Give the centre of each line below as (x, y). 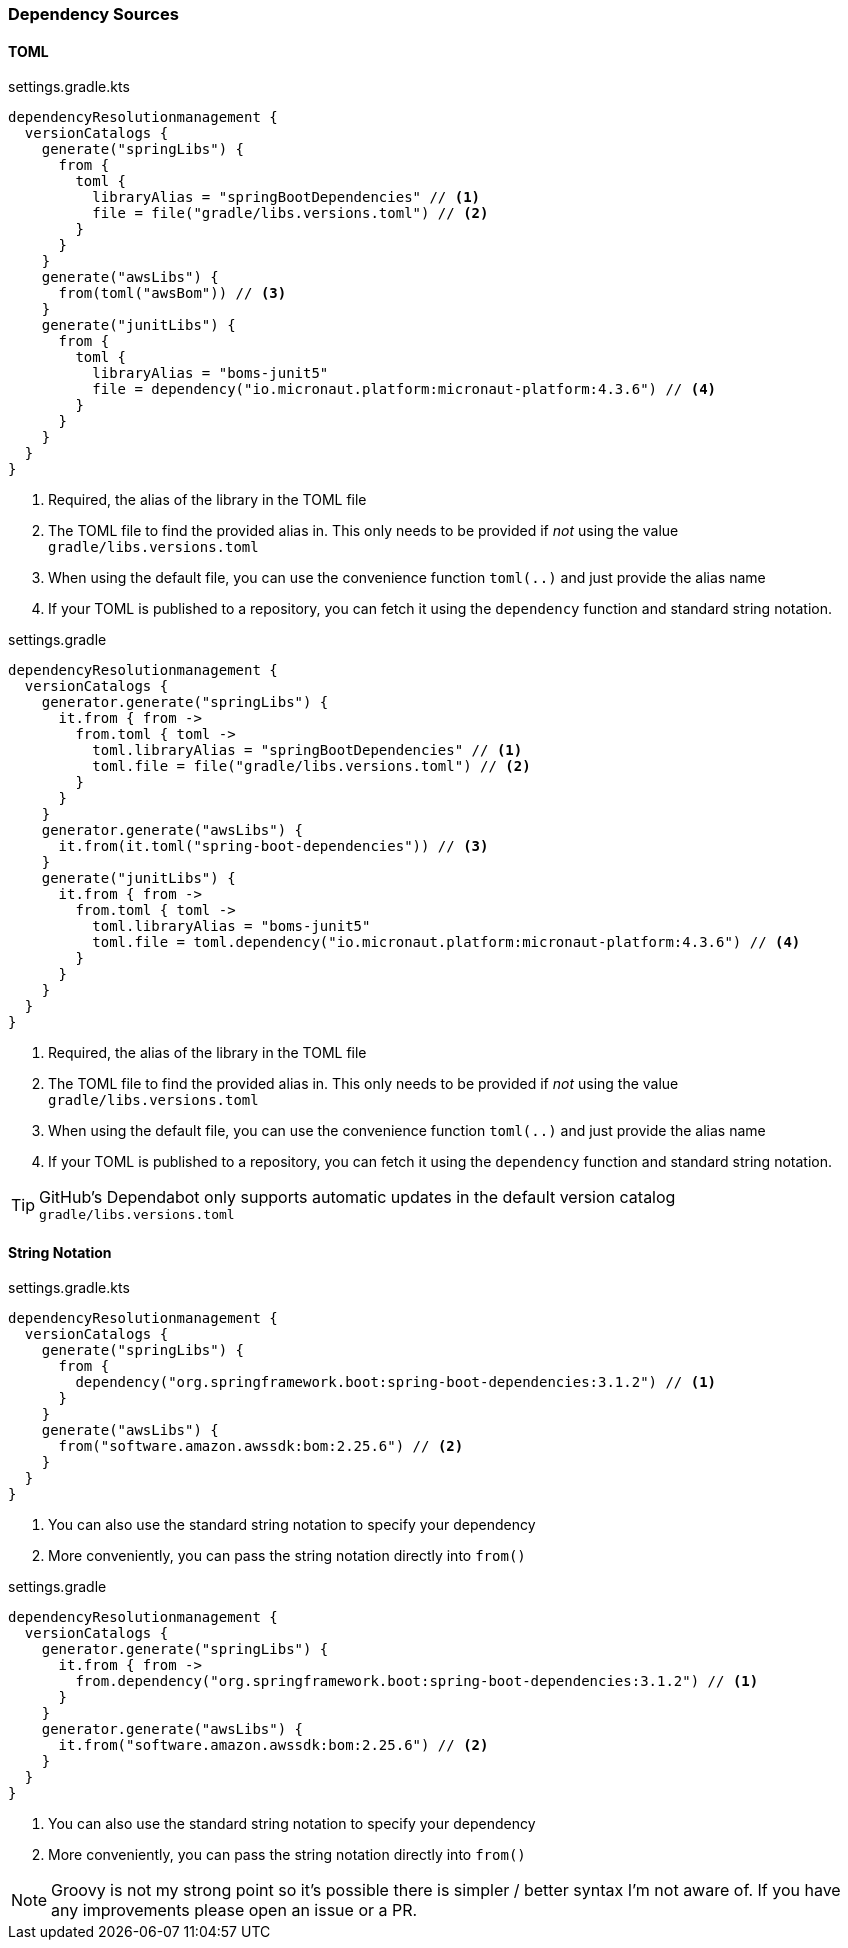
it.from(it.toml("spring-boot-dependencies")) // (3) (273, 846)
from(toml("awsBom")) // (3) (172, 293)
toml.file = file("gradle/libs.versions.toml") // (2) (311, 766)
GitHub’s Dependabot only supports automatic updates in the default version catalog (357, 1197)
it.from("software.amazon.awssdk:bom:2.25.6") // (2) (273, 1745)
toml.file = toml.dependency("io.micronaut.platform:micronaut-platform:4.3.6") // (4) (446, 942)
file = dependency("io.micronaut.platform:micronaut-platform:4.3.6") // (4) (404, 389)
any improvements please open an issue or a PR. (234, 1910)
